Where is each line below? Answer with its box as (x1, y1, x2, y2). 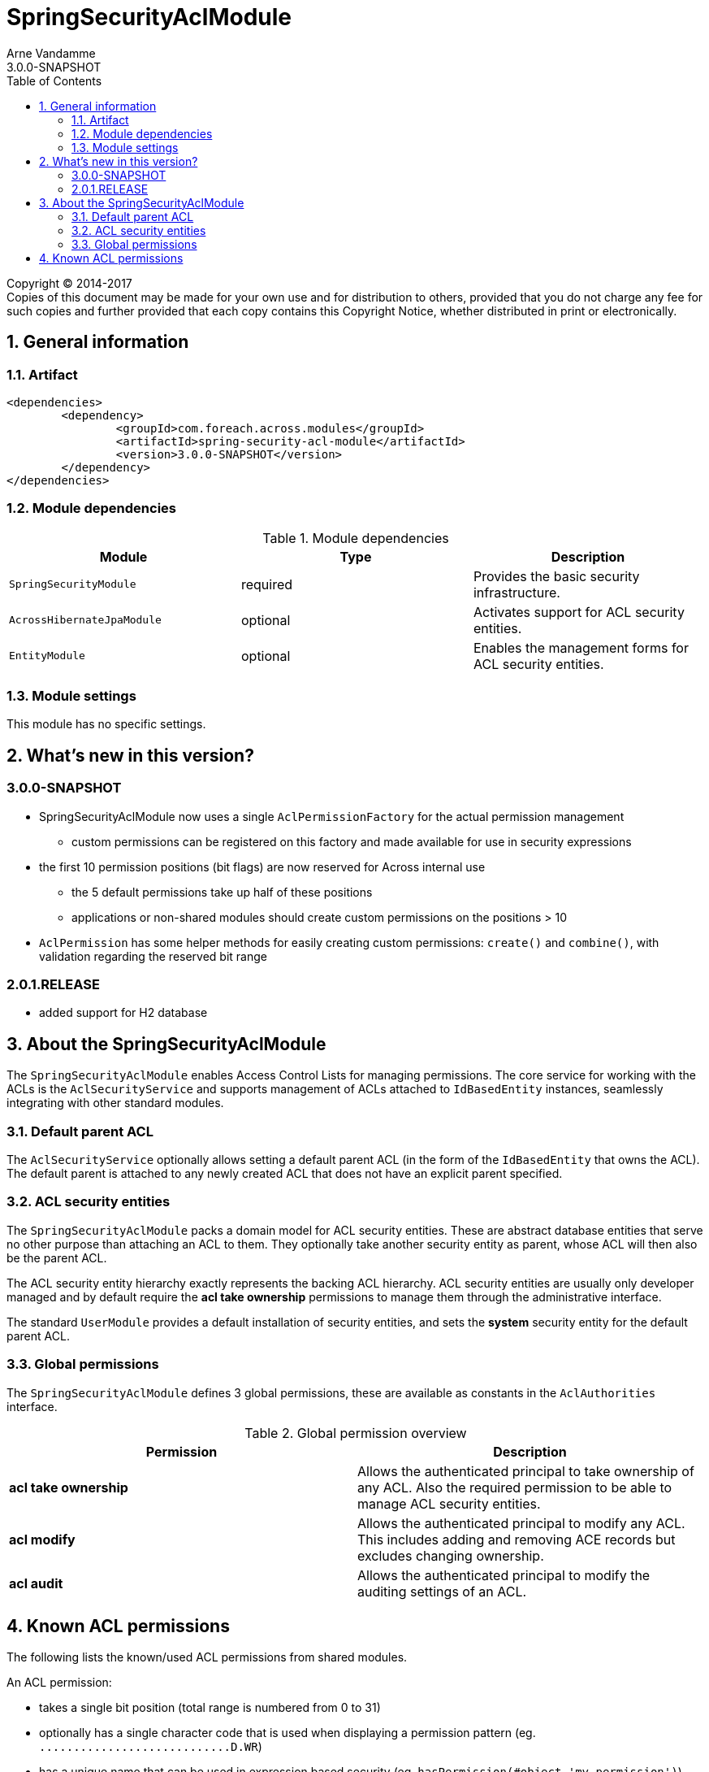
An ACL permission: (6, 1675, 112, 1690)
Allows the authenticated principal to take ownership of (357, 1462, 694, 1479)
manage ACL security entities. (357, 1495, 541, 1512)
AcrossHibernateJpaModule (9, 614, 162, 627)
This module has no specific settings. (6, 717, 206, 732)
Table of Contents (6, 73, 102, 88)
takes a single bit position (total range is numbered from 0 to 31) (39, 1700, 381, 1715)
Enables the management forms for (473, 639, 689, 656)
